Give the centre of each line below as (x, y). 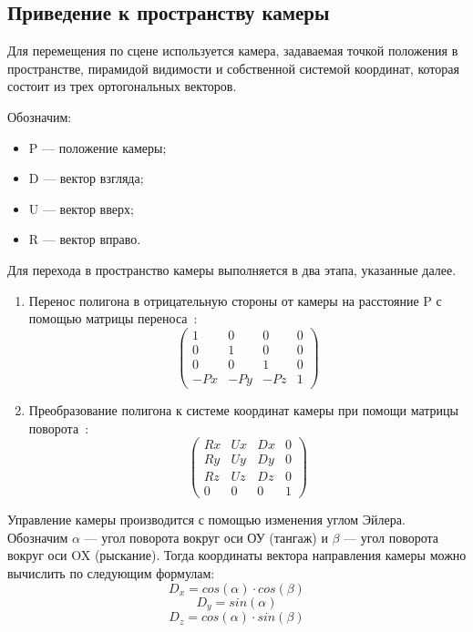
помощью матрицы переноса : (113, 318)
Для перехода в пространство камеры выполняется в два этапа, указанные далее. (232, 269)
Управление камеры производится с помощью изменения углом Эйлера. (206, 520)
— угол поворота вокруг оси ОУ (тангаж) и (206, 537)
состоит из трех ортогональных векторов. (122, 86)
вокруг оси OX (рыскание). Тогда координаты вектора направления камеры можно (237, 555)
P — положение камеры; (98, 147)
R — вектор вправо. (85, 239)
